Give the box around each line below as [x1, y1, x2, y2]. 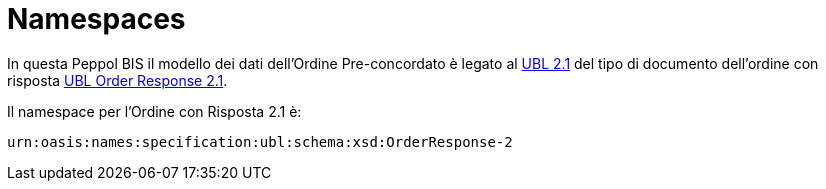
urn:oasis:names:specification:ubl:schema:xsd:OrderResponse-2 [7, 133, 513, 150]
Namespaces [7, 2, 186, 36]
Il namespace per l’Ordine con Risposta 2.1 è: [7, 102, 302, 120]
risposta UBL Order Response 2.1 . [7, 71, 228, 89]
